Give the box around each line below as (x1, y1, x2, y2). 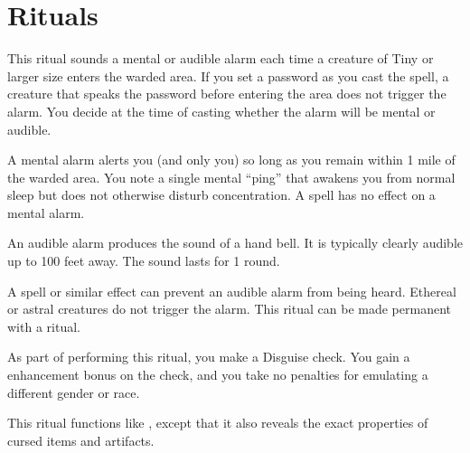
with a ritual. (7, 316, 80, 335)
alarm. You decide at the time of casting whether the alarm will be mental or (7, 101, 436, 120)
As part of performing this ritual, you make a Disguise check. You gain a (7, 347, 410, 366)
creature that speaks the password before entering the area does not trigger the (7, 84, 446, 103)
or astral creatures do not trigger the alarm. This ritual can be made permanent (7, 299, 451, 318)
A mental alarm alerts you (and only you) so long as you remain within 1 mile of (7, 150, 456, 169)
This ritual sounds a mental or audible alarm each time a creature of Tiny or (7, 49, 434, 68)
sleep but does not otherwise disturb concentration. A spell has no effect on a (7, 185, 436, 204)
